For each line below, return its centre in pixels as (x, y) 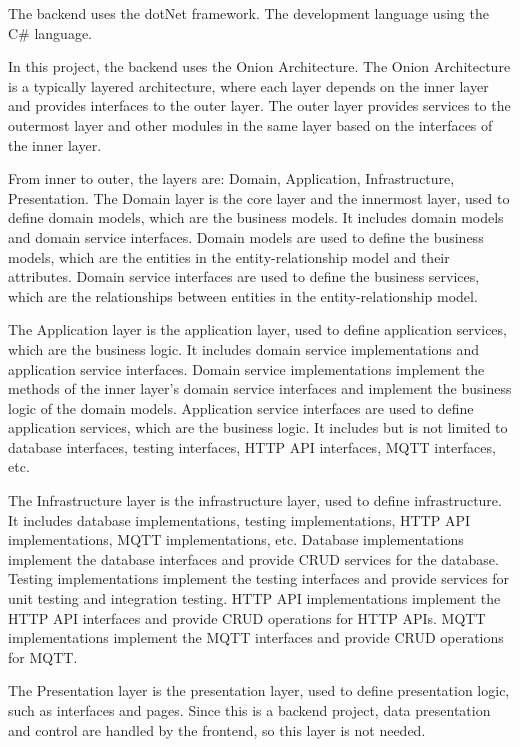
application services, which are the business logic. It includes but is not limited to (258, 427)
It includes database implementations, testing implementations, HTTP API (239, 519)
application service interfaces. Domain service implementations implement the (246, 368)
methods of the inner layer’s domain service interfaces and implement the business (260, 388)
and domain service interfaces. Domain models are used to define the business (246, 236)
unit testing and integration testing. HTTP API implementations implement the (254, 598)
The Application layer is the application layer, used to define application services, (257, 329)
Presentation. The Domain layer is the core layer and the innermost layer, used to (259, 197)
